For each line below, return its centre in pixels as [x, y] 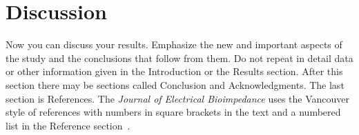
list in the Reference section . [68, 125]
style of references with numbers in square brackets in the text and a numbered [173, 112]
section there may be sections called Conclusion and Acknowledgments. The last [175, 84]
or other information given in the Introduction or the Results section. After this [174, 71]
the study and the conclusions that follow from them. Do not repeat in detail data [179, 58]
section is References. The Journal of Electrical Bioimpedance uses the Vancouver [178, 98]
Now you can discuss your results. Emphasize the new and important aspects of [174, 44]
